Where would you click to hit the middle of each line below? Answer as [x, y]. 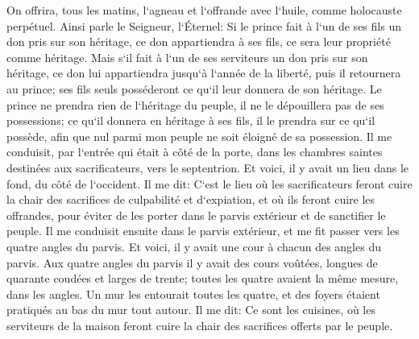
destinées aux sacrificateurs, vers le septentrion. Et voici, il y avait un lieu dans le [208, 167]
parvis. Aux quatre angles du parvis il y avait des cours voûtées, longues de [192, 262]
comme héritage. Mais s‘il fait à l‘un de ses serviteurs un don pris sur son [187, 57]
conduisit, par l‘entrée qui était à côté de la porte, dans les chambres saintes [195, 152]
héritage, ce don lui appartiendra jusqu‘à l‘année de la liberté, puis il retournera [204, 73]
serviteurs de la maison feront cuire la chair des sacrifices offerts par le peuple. [200, 325]
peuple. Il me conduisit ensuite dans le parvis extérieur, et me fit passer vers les [203, 231]
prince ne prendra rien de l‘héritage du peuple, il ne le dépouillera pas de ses [195, 104]
